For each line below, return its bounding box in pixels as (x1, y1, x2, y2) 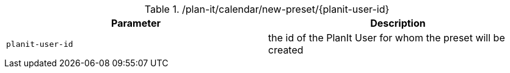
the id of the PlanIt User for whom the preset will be (268, 32, 505, 44)
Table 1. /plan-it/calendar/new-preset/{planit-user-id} (144, 3, 390, 15)
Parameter (111, 17, 161, 29)
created (268, 44, 304, 56)
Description (370, 17, 426, 29)
